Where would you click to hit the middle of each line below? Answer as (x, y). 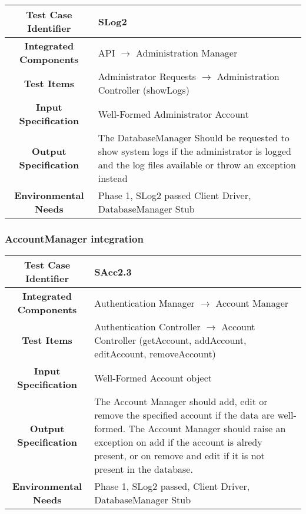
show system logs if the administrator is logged (194, 151)
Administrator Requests (147, 76)
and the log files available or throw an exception (197, 165)
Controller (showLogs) (144, 90)
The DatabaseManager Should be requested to (194, 137)
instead (113, 178)
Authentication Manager (144, 303)
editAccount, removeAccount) (155, 354)
